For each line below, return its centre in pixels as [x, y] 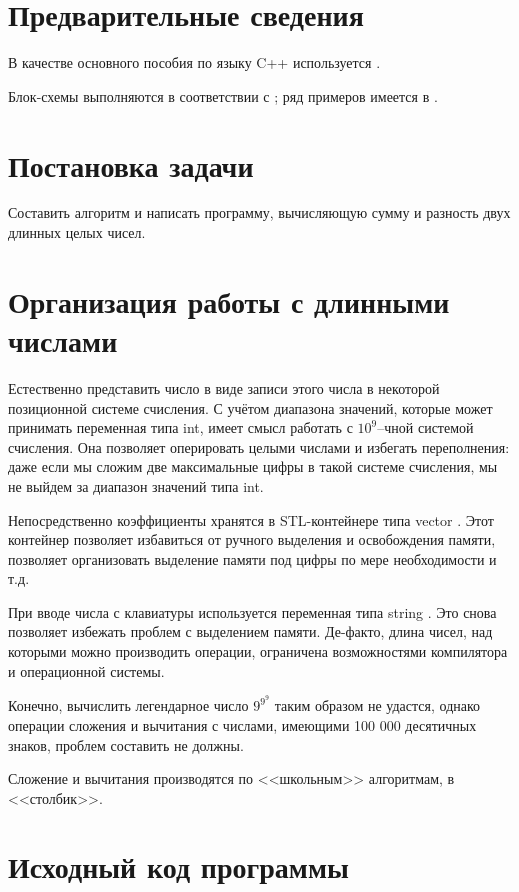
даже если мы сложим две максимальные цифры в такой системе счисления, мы [253, 466]
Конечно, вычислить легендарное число [128, 705]
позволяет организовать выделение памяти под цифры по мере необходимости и [252, 558]
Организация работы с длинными [229, 300]
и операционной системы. [86, 670]
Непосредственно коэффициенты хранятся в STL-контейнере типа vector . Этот [251, 519]
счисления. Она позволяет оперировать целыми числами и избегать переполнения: [259, 446]
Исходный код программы [178, 866]
